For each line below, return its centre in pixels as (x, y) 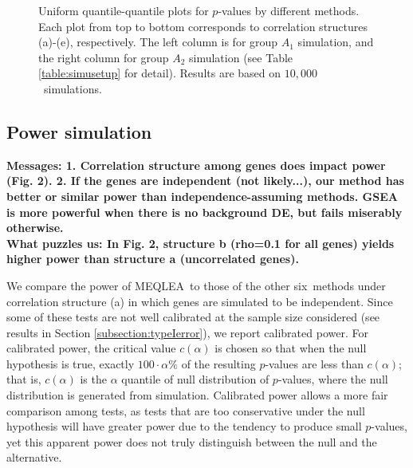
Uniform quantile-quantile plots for (124, 10)
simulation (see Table (241, 57)
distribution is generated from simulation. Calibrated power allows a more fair (197, 395)
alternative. (34, 457)
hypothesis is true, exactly (71, 363)
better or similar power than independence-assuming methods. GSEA (202, 196)
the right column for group (104, 57)
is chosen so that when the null (291, 348)
